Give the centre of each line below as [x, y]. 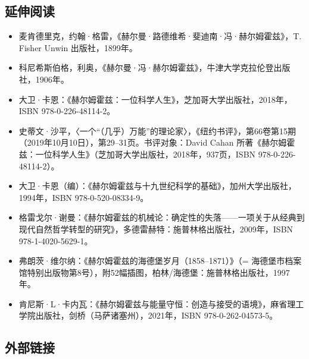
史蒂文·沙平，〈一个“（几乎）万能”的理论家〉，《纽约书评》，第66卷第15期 [157, 130]
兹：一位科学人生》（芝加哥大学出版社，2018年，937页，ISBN [137, 154]
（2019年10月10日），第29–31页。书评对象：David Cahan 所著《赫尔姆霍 [157, 142]
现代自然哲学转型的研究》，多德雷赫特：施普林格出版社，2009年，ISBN [156, 229]
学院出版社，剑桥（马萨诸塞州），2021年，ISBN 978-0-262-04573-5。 [148, 315]
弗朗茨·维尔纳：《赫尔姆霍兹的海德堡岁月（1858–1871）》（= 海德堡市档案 [160, 261]
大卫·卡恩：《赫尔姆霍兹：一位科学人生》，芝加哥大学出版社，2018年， [155, 99]
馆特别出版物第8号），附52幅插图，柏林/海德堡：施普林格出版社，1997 [154, 272]
